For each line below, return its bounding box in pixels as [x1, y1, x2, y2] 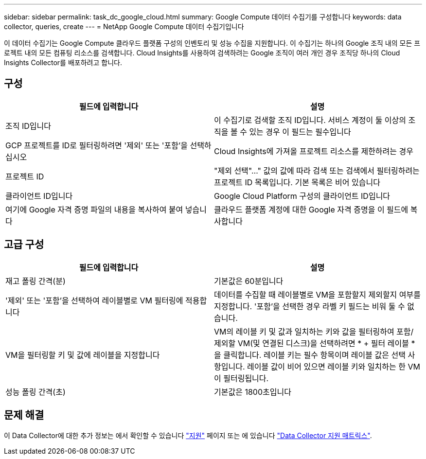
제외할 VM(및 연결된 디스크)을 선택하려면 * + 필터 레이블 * [214, 338, 415, 348]
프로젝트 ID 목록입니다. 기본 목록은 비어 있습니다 [214, 177, 380, 187]
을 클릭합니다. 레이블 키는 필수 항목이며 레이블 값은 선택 [214, 350, 406, 360]
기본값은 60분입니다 [214, 276, 284, 286]
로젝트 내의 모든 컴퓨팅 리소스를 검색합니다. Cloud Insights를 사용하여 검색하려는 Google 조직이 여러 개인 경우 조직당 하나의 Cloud [4, 49, 400, 57]
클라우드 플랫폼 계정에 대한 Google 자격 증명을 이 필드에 [214, 204, 408, 214]
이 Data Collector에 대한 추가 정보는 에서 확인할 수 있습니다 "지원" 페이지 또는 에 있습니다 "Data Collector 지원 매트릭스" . [4, 431, 372, 440]
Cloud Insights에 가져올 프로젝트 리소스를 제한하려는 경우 [214, 146, 413, 156]
